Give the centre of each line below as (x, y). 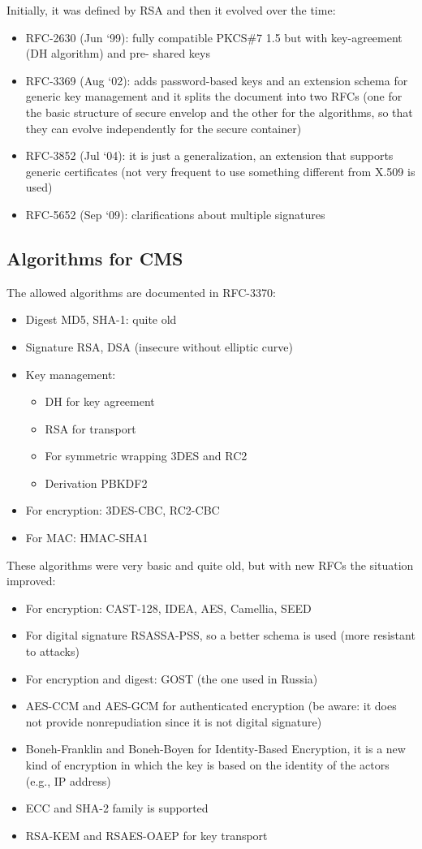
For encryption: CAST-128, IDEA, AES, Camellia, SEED (168, 608)
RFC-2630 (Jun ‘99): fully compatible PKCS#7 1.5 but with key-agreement (214, 37)
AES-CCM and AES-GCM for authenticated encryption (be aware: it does (211, 706)
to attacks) (52, 651)
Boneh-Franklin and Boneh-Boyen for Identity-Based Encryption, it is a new (215, 749)
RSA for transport (90, 428)
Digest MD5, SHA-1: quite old (101, 319)
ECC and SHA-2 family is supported (117, 808)
